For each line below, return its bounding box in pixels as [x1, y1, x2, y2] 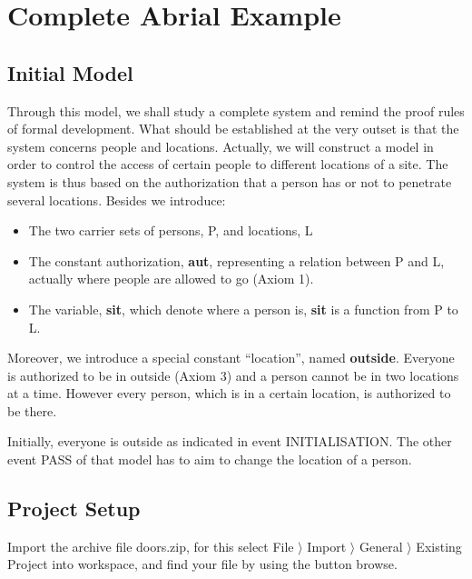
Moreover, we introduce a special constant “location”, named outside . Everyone [7, 348, 455, 367]
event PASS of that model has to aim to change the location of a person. [7, 450, 412, 469]
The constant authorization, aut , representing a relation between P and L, [28, 251, 445, 270]
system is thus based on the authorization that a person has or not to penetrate [7, 172, 452, 191]
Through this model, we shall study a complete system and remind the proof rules [7, 101, 465, 120]
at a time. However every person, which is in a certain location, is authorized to [7, 384, 451, 403]
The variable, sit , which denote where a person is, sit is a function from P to [28, 299, 458, 318]
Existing [416, 536, 462, 555]
